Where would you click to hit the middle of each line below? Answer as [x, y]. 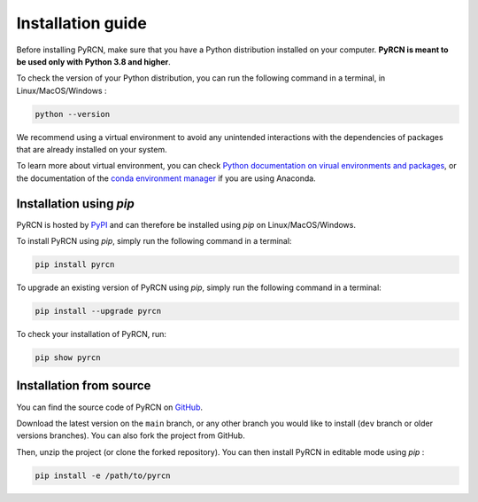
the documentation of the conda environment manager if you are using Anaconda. [166, 178]
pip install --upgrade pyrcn [98, 311]
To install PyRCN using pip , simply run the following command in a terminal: [154, 241]
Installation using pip [75, 204]
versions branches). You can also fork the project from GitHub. [131, 435]
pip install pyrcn [75, 265]
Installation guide [82, 23]
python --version [73, 114]
